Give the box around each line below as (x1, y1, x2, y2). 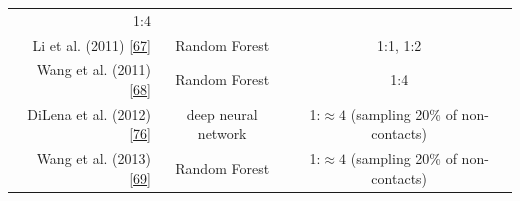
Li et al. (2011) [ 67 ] (32, 34, 151, 55)
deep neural (186, 103, 258, 124)
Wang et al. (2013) (36, 148, 151, 169)
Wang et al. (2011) (36, 59, 151, 80)
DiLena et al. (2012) (27, 103, 151, 124)
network (197, 123, 247, 144)
